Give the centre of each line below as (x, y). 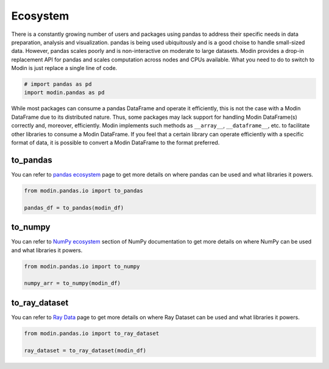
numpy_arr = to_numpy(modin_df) (73, 283)
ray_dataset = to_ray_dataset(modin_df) (85, 350)
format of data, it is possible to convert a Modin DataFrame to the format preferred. (115, 142)
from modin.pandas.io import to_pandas (83, 191)
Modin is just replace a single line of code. (64, 68)
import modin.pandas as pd (64, 93)
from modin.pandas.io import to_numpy (82, 266)
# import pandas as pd (58, 84)
